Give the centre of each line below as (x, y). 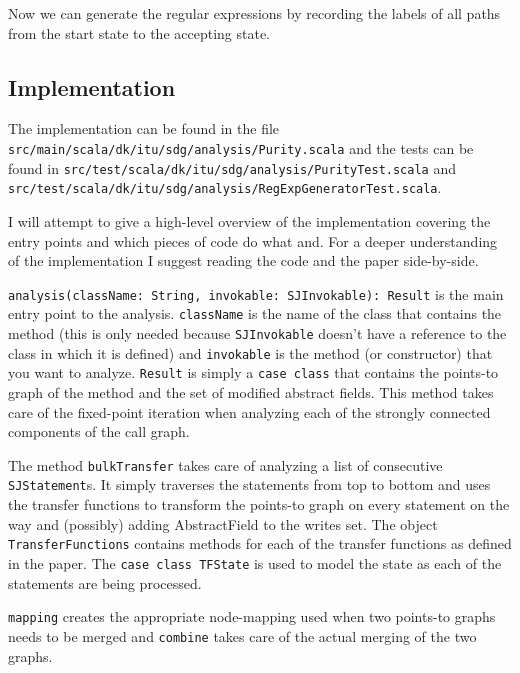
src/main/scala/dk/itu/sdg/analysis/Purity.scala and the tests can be (241, 147)
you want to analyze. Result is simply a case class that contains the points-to (253, 372)
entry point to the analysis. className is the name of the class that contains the (255, 313)
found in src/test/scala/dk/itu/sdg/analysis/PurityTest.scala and (232, 167)
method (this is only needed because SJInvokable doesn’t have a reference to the (257, 333)
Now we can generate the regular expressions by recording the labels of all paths (254, 13)
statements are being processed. (105, 582)
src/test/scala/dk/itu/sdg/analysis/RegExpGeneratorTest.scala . (225, 187)
